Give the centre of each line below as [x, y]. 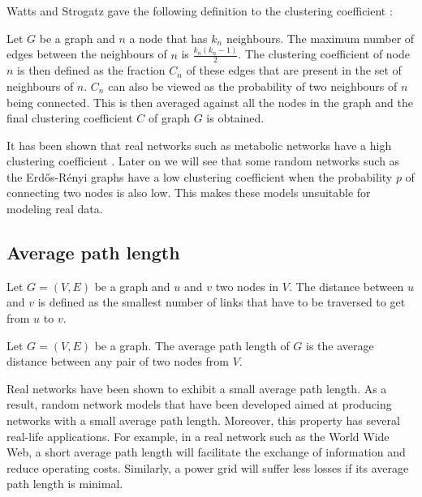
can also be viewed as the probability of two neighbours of [253, 86]
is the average [340, 345]
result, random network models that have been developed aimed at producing [199, 404]
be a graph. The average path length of [192, 345]
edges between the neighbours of [87, 54]
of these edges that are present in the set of [294, 70]
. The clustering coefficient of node [324, 54]
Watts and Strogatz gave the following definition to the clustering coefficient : [200, 11]
